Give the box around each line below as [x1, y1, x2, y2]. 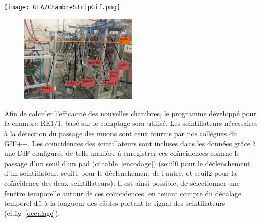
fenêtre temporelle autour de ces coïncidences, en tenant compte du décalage [4, 187, 242, 198]
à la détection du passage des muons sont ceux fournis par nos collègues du [4, 128, 237, 138]
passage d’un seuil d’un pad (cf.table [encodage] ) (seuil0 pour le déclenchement [4, 157, 250, 168]
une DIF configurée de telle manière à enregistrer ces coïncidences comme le [4, 148, 240, 158]
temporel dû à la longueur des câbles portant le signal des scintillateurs [4, 198, 226, 208]
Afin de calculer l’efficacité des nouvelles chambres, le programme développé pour [4, 108, 256, 118]
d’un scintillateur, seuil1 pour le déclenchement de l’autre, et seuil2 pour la [4, 168, 237, 178]
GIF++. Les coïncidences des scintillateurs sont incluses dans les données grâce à [4, 138, 256, 148]
